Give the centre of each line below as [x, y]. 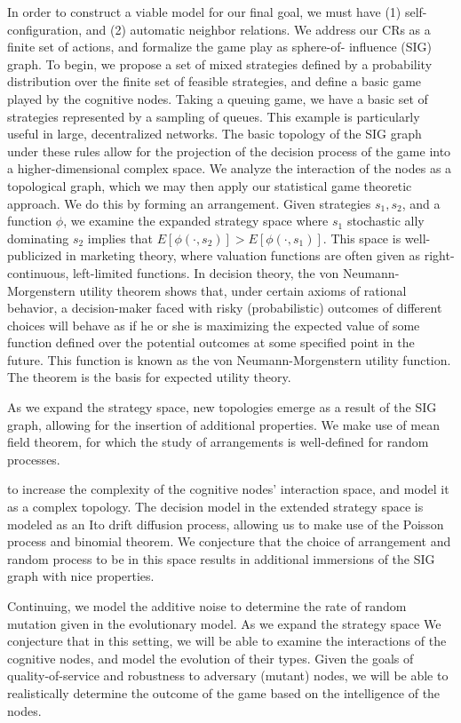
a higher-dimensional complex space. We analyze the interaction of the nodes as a [230, 168]
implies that [120, 238]
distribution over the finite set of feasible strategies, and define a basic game [215, 81]
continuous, [38, 272]
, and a [421, 203]
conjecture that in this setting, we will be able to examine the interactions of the [227, 641]
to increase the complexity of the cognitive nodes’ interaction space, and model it [228, 489]
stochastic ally [385, 221]
